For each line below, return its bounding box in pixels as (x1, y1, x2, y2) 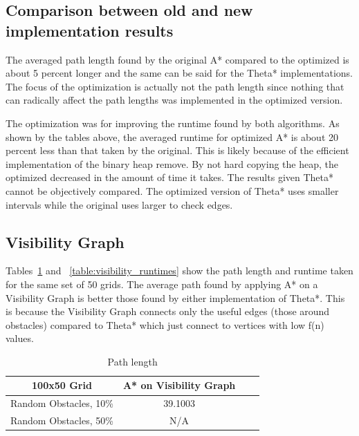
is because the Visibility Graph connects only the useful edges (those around (6, 304, 330, 319)
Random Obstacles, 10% (10, 396, 113, 410)
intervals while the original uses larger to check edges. (6, 197, 233, 211)
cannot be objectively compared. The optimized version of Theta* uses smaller (6, 183, 339, 198)
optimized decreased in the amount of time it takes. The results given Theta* (6, 170, 333, 184)
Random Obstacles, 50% (10, 413, 113, 428)
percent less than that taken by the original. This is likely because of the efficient (6, 143, 349, 158)
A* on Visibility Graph (122, 378, 236, 392)
